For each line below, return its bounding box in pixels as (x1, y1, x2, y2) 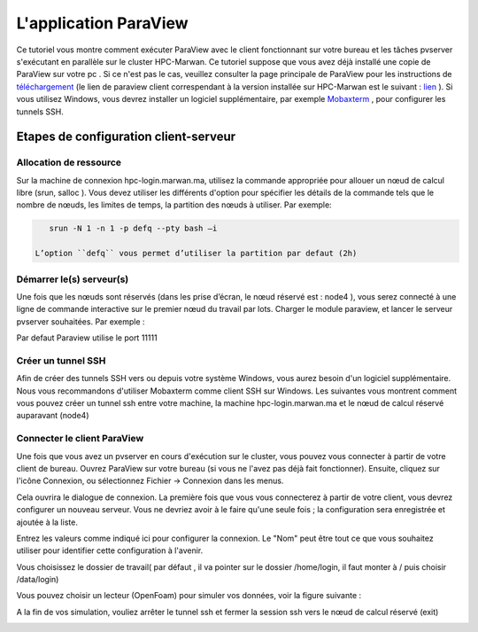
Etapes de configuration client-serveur (16, 129, 236, 144)
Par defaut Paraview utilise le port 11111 (16, 332, 158, 343)
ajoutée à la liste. (16, 517, 79, 527)
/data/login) (16, 574, 59, 585)
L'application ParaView (16, 13, 189, 33)
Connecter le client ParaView (16, 433, 144, 445)
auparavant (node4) (16, 410, 89, 421)
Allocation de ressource (16, 156, 122, 168)
